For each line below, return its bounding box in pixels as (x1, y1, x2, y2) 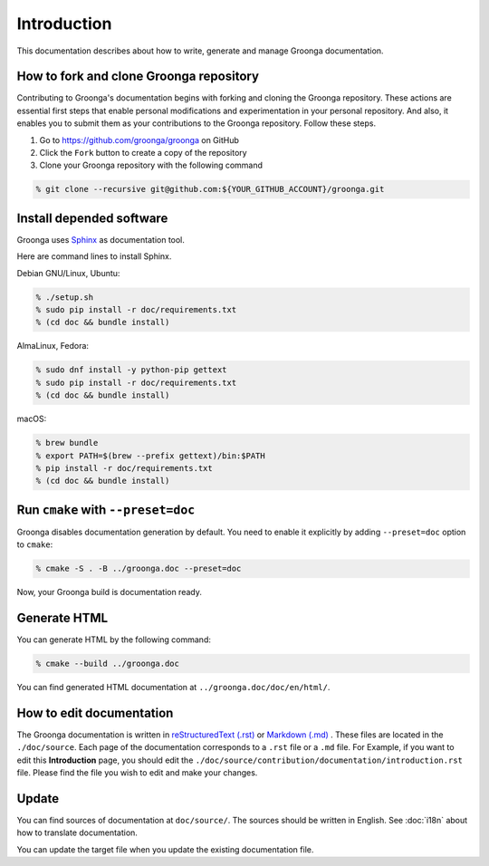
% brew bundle (35, 438, 99, 448)
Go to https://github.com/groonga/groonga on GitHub (39, 134, 240, 145)
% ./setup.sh (35, 292, 94, 303)
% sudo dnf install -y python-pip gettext (35, 365, 227, 375)
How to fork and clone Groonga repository (16, 69, 260, 84)
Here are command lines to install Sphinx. (16, 251, 172, 262)
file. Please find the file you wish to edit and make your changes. (16, 767, 258, 778)
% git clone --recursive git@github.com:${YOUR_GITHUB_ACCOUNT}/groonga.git (35, 184, 385, 195)
